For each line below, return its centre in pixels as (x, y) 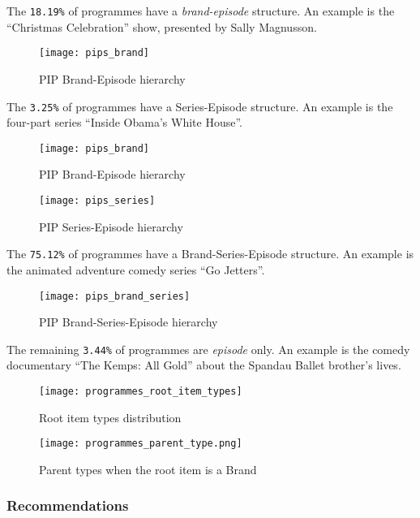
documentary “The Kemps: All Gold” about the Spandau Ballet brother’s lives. (204, 365)
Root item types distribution (110, 417)
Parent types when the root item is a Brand (148, 469)
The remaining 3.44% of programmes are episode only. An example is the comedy (208, 349)
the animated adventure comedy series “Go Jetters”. (136, 269)
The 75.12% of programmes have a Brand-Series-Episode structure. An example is (210, 254)
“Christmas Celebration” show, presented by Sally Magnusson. (162, 26)
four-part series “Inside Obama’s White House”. (124, 122)
